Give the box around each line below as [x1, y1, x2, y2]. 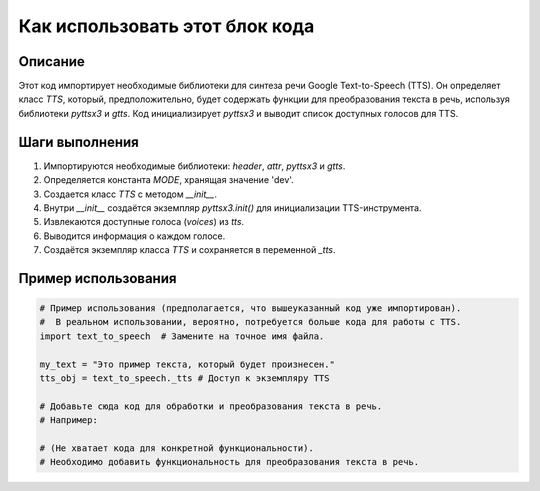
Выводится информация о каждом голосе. [43, 230, 226, 242]
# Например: [39, 415, 99, 426]
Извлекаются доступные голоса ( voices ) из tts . [43, 216, 245, 228]
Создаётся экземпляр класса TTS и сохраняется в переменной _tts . [43, 244, 336, 256]
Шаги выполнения [18, 133, 139, 150]
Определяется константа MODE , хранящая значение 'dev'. [43, 174, 294, 186]
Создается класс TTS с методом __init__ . [43, 188, 217, 200]
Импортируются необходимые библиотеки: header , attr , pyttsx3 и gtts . [43, 160, 346, 172]
